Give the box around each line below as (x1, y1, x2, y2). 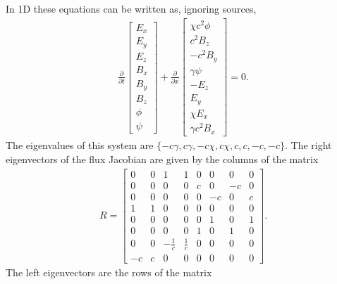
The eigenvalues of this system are (6, 138, 154, 153)
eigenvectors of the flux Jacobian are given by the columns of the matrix (6, 152, 319, 167)
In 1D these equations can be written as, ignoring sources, (6, 1, 257, 15)
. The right (285, 138, 332, 153)
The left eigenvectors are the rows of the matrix (6, 265, 212, 280)
